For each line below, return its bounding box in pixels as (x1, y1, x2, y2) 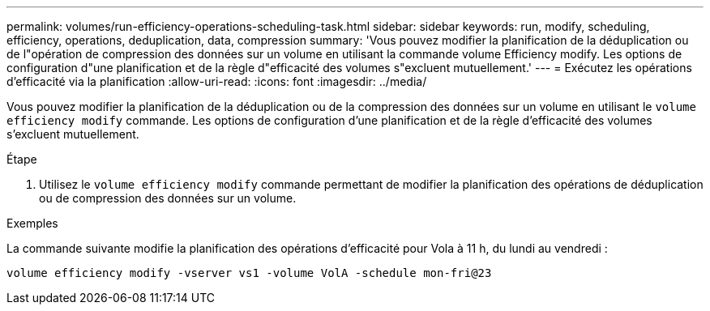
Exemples (6, 216, 58, 230)
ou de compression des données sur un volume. (39, 191, 297, 205)
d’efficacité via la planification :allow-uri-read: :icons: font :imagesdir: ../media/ (6, 75, 427, 88)
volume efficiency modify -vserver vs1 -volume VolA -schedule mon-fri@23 (6, 266, 492, 279)
